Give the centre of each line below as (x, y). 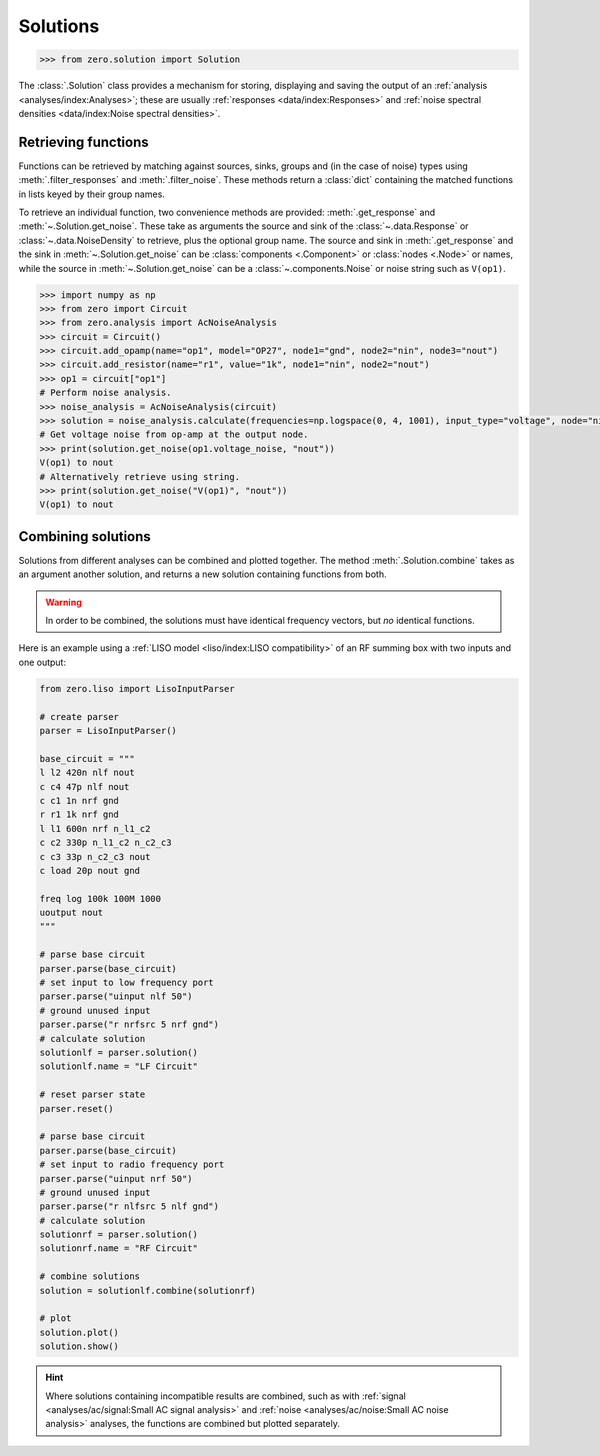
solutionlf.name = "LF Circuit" (119, 1066)
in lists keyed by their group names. (91, 194)
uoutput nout (71, 913)
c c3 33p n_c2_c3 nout (95, 856)
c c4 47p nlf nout (84, 786)
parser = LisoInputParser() (108, 730)
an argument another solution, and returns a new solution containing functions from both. (202, 574)
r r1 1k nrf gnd (79, 814)
